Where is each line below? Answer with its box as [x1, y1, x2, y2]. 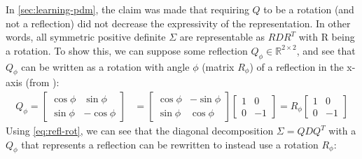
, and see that [296, 43, 356, 57]
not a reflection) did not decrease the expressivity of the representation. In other [6, 15, 351, 30]
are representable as [179, 29, 265, 44]
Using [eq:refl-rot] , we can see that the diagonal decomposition [6, 123, 274, 137]
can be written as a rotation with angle [21, 59, 190, 74]
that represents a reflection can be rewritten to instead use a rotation [21, 137, 319, 151]
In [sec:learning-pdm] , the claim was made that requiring [6, 2, 249, 16]
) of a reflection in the [249, 59, 344, 74]
